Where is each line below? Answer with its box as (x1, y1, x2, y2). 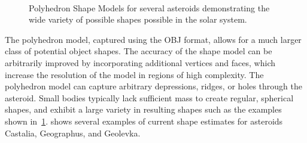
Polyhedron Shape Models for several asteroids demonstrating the (29, 1, 270, 14)
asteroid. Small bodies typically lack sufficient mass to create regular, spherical (5, 91, 294, 104)
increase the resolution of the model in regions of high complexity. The (5, 68, 264, 80)
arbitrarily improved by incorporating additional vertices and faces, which (5, 56, 275, 69)
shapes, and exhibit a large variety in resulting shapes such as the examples (5, 103, 282, 116)
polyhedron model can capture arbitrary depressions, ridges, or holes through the (5, 80, 303, 92)
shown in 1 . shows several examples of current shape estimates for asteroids (5, 114, 283, 127)
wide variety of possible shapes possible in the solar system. (29, 13, 247, 26)
